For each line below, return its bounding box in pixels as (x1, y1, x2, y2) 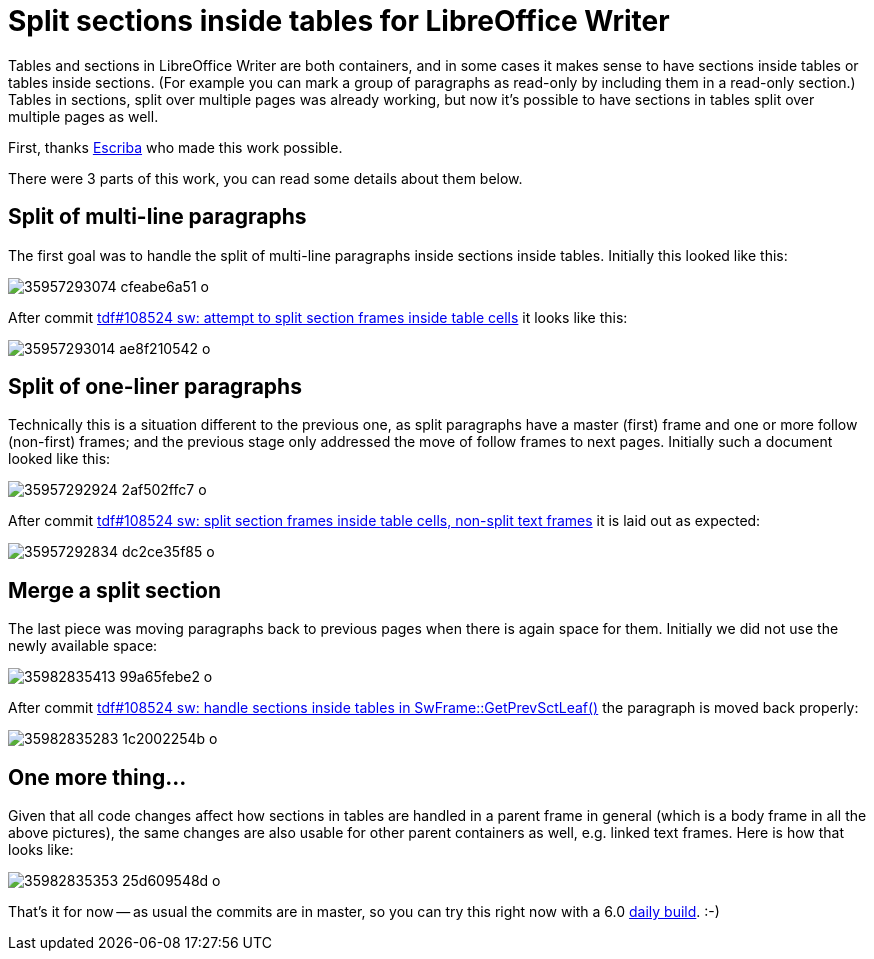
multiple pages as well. (8, 107, 159, 125)
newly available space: (8, 637, 158, 655)
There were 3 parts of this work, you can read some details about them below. (8, 169, 523, 187)
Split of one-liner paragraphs (8, 374, 302, 400)
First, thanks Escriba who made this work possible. (8, 138, 343, 156)
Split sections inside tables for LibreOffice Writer (8, 4, 670, 38)
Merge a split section (8, 577, 222, 603)
